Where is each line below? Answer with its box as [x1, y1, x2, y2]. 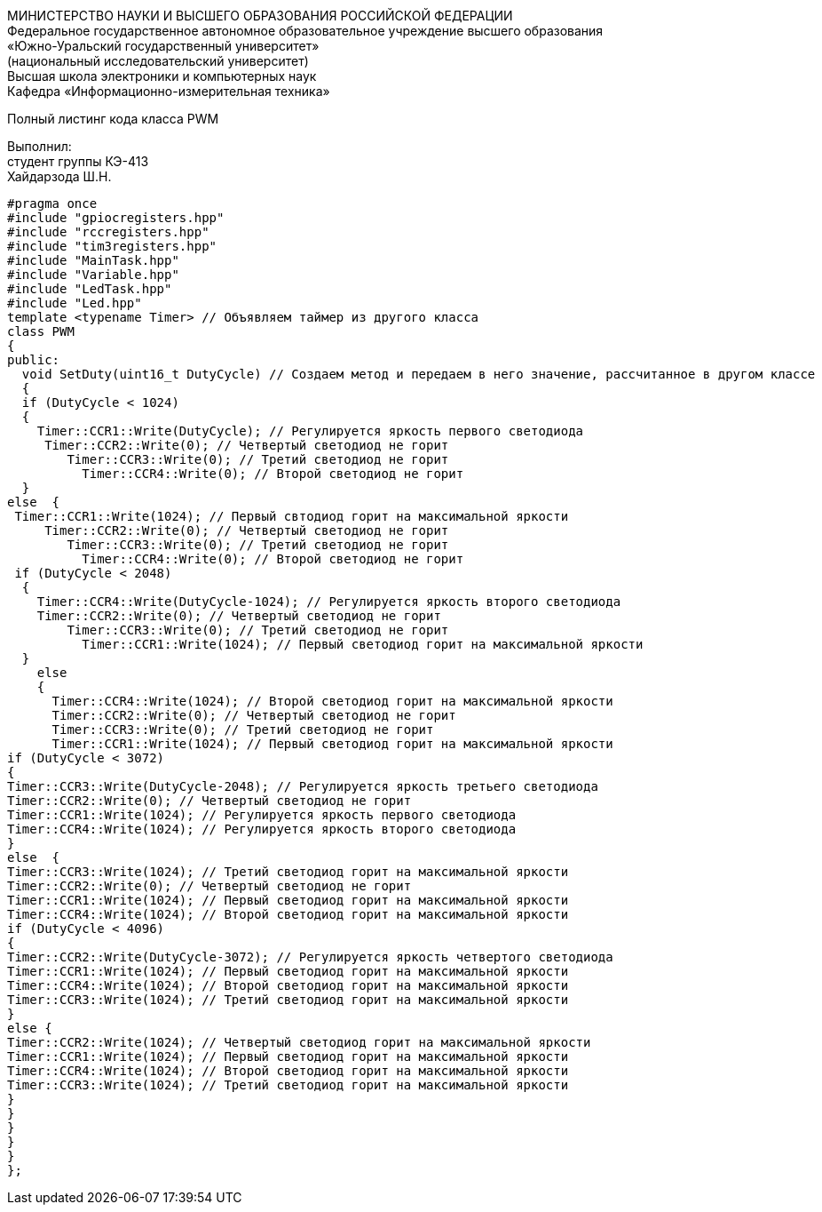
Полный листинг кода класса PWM [7, 111, 219, 126]
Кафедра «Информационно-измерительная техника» [7, 84, 330, 99]
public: [7, 353, 60, 367]
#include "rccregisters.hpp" [7, 225, 209, 239]
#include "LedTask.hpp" [7, 282, 172, 296]
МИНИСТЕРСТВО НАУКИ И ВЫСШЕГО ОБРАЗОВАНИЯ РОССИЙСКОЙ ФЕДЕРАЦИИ [7, 8, 513, 23]
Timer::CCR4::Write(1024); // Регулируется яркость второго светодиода [7, 822, 517, 836]
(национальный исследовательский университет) [7, 53, 309, 68]
